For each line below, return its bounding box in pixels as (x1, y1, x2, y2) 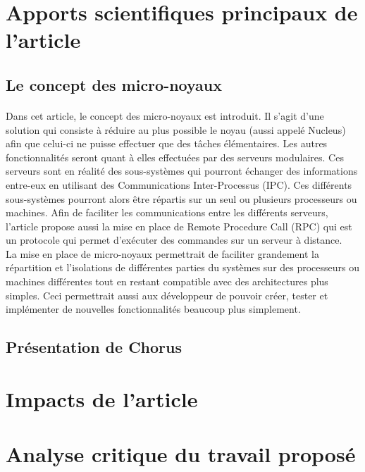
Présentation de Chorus (6, 336, 182, 358)
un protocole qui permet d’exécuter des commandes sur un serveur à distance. (6, 232, 342, 247)
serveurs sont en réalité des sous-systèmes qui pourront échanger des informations (6, 163, 358, 178)
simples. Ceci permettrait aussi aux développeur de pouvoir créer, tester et (6, 287, 328, 302)
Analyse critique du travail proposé (6, 440, 356, 468)
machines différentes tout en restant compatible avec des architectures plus (6, 274, 328, 289)
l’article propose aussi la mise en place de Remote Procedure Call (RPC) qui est (6, 218, 352, 233)
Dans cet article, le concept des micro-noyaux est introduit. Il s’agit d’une (6, 108, 324, 123)
